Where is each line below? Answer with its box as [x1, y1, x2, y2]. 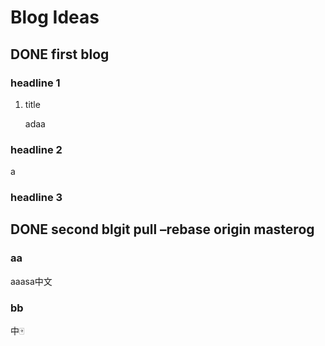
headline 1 [10, 76, 61, 90]
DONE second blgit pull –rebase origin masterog [10, 221, 315, 238]
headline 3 [10, 191, 63, 205]
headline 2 [10, 142, 63, 156]
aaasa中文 [10, 275, 53, 287]
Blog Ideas [10, 6, 100, 29]
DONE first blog [10, 46, 110, 63]
